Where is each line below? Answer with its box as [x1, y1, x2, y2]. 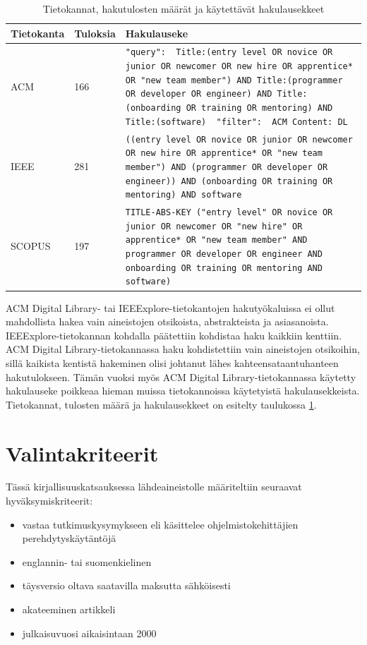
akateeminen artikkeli [22, 602, 116, 617]
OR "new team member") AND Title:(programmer [125, 75, 343, 85]
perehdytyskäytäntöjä [22, 531, 116, 545]
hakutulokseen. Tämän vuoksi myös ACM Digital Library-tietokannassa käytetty [6, 369, 356, 384]
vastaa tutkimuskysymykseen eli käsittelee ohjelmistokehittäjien [22, 517, 299, 531]
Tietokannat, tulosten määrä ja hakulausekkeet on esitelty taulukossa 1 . [6, 397, 317, 411]
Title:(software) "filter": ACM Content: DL [125, 116, 348, 127]
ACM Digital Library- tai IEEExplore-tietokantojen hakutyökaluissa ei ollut [6, 300, 335, 315]
